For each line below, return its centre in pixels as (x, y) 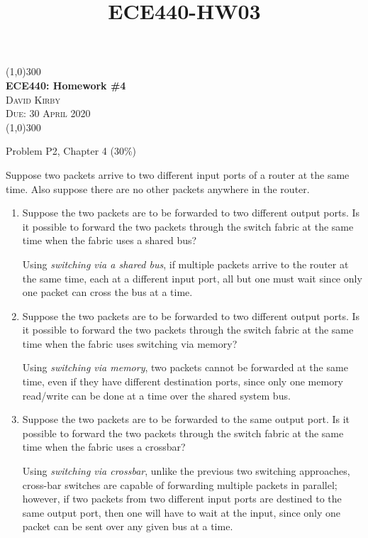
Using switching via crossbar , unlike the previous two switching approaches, (186, 471)
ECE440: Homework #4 (66, 85)
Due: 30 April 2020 (48, 113)
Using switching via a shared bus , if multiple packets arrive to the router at (185, 264)
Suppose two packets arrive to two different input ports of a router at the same (178, 174)
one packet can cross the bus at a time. (107, 292)
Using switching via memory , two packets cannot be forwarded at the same (185, 367)
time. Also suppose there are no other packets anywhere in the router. (158, 188)
